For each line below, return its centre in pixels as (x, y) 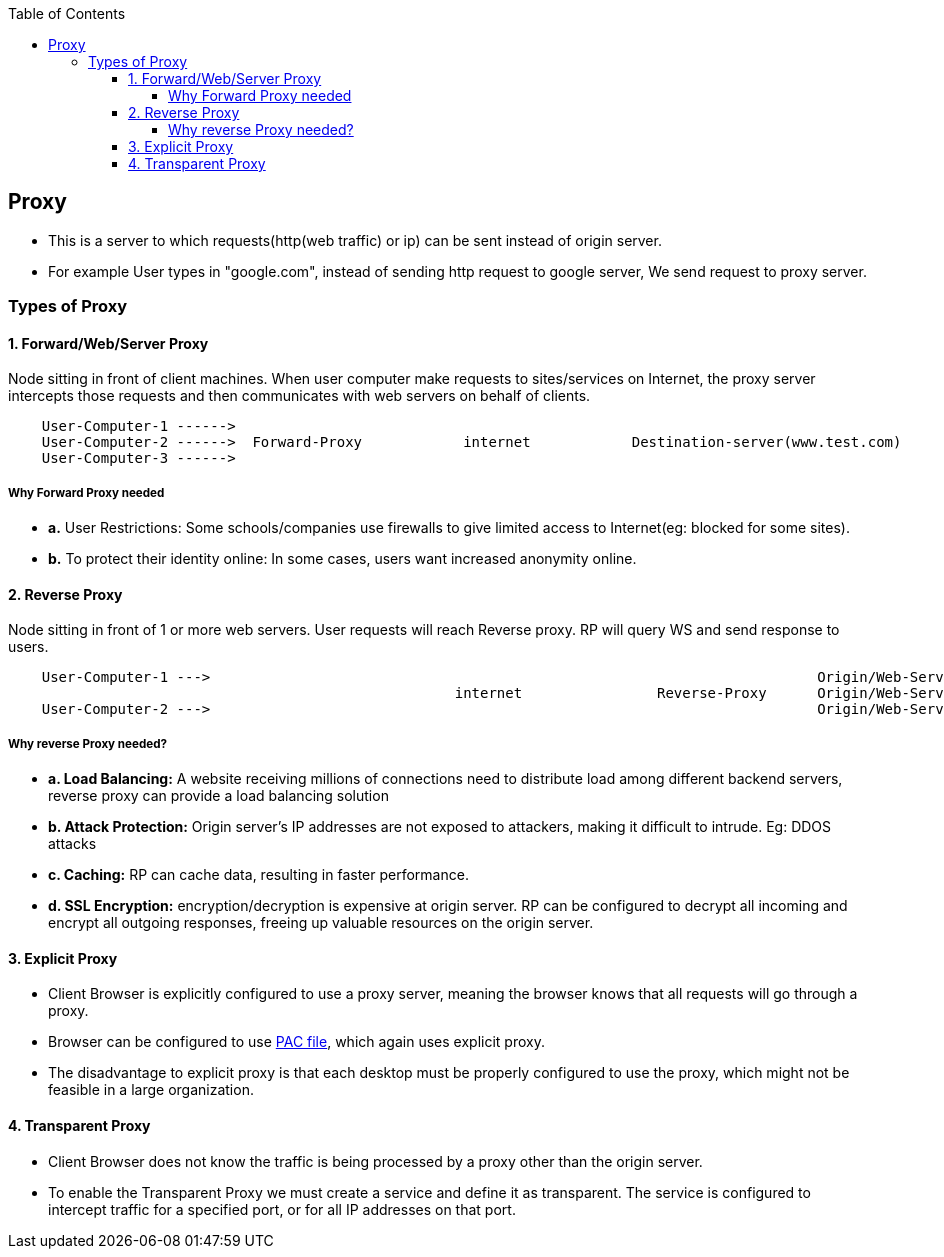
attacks (72, 844)
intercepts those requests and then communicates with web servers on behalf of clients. (299, 396)
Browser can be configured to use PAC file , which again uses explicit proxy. (296, 1042)
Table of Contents (67, 13)
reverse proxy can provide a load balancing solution (218, 796)
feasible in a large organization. (151, 1090)
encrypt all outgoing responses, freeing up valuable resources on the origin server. (321, 923)
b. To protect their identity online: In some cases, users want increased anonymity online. (342, 559)
